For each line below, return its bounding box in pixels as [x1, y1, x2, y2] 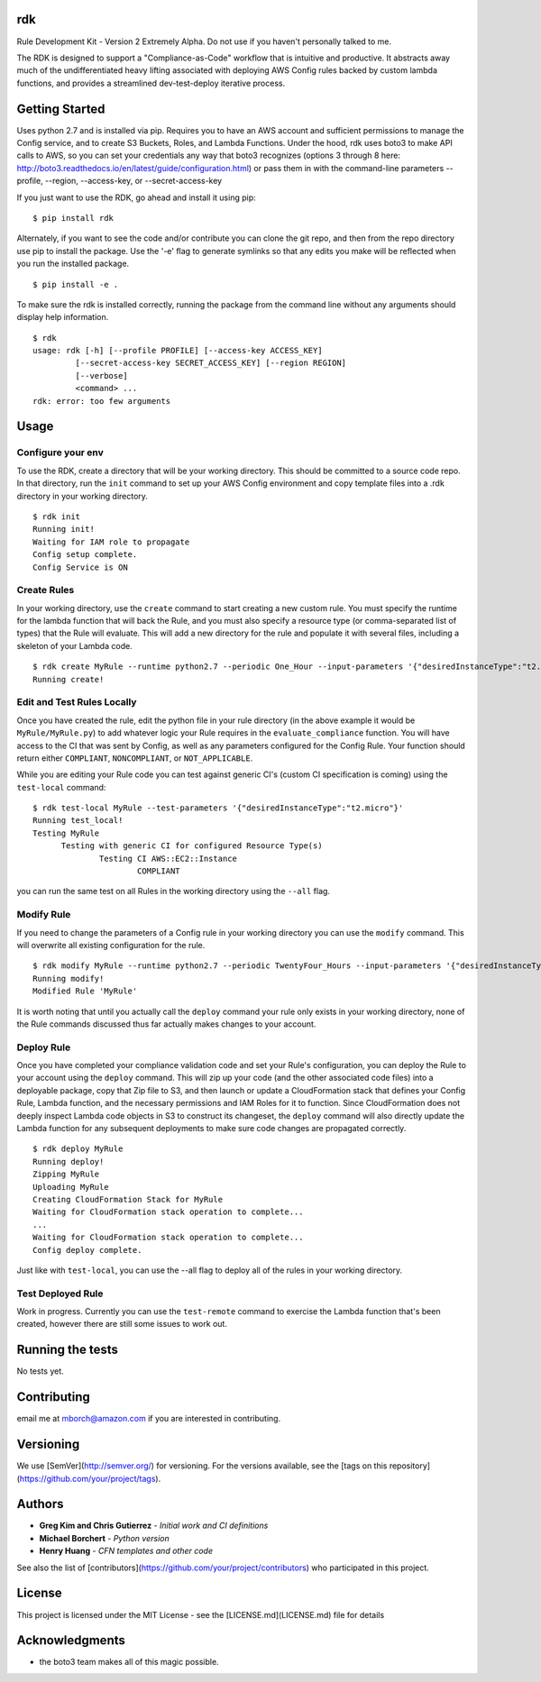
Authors [16, 1496, 64, 1512]
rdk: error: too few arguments [32, 396, 171, 406]
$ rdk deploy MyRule [32, 1144, 124, 1154]
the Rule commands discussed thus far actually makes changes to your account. [16, 1019, 316, 1029]
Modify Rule [16, 909, 71, 921]
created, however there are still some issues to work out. [16, 1319, 227, 1330]
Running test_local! [32, 816, 124, 826]
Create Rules [16, 584, 75, 597]
